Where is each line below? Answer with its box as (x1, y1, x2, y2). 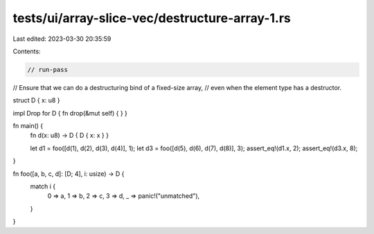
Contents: (12, 47, 41, 55)
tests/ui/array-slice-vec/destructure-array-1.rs (12, 10, 291, 26)
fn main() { (12, 122, 44, 130)
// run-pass (27, 66, 69, 73)
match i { (30, 182, 56, 190)
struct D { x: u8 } (12, 96, 60, 105)
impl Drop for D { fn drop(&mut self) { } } (12, 109, 128, 117)
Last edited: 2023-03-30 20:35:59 (12, 35, 112, 43)
